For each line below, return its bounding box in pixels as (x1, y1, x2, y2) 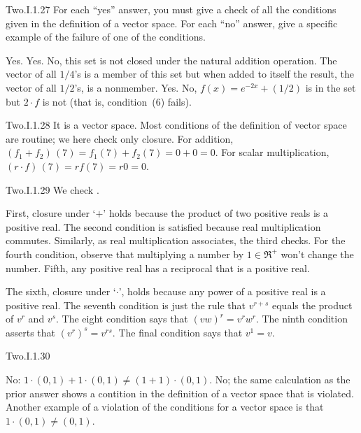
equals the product (272, 297, 353, 312)
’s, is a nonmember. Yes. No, (74, 80, 197, 94)
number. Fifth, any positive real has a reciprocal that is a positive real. (6, 260, 310, 275)
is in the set (305, 80, 356, 94)
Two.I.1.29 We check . (6, 182, 99, 197)
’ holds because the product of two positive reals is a (103, 206, 328, 220)
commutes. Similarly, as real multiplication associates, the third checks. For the (6, 233, 346, 248)
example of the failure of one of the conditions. (6, 29, 206, 44)
